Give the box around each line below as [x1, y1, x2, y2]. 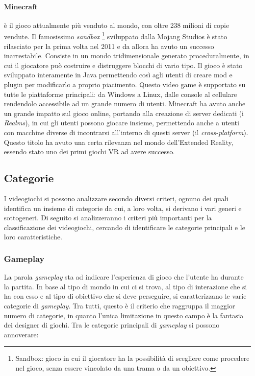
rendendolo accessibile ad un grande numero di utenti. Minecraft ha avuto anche [4, 98, 246, 109]
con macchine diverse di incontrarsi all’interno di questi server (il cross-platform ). [4, 127, 248, 137]
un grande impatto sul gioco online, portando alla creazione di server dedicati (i [4, 108, 244, 118]
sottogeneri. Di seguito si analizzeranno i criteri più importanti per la [4, 212, 212, 223]
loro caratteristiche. [4, 232, 62, 242]
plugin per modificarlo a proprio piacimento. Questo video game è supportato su [4, 79, 246, 90]
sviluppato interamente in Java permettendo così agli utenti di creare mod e [4, 70, 232, 80]
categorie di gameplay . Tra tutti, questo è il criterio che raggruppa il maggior [4, 300, 235, 310]
